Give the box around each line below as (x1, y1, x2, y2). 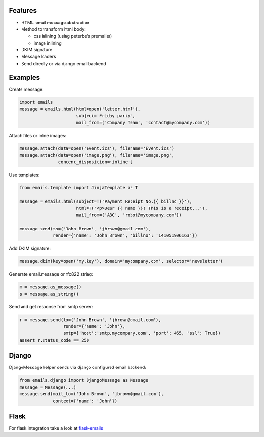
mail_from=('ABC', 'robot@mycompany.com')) (76, 212, 182, 218)
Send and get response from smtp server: (9, 303, 93, 309)
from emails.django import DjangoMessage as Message (19, 377, 149, 383)
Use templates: (9, 172, 40, 178)
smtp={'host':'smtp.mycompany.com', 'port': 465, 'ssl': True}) (63, 330, 221, 336)
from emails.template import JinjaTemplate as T (19, 185, 138, 190)
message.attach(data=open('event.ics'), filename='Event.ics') (19, 145, 175, 151)
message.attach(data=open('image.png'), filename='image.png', (19, 152, 175, 158)
